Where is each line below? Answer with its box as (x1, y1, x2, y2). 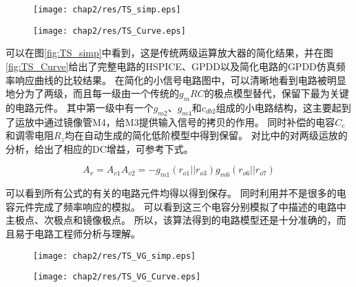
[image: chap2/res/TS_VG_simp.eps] (33, 251, 196, 261)
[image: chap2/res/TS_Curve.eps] (33, 25, 186, 36)
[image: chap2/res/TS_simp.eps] (33, 5, 181, 14)
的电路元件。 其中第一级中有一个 (6, 100, 154, 114)
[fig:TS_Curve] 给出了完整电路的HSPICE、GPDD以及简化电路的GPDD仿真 (6, 59, 336, 73)
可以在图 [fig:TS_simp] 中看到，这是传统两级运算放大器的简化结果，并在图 (6, 45, 333, 60)
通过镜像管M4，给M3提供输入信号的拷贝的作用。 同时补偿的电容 (43, 114, 335, 129)
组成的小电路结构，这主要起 (216, 100, 342, 114)
